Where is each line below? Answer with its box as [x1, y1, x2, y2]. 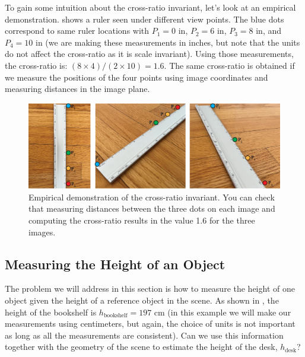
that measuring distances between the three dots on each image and [28, 202, 275, 215]
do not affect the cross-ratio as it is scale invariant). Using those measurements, [5, 47, 294, 60]
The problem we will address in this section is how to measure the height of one [5, 282, 295, 295]
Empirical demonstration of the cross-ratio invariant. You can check [28, 190, 275, 203]
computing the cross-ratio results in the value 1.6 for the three [28, 214, 255, 227]
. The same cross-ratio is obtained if [164, 59, 295, 71]
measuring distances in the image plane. [5, 82, 150, 95]
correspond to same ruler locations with [5, 24, 150, 37]
